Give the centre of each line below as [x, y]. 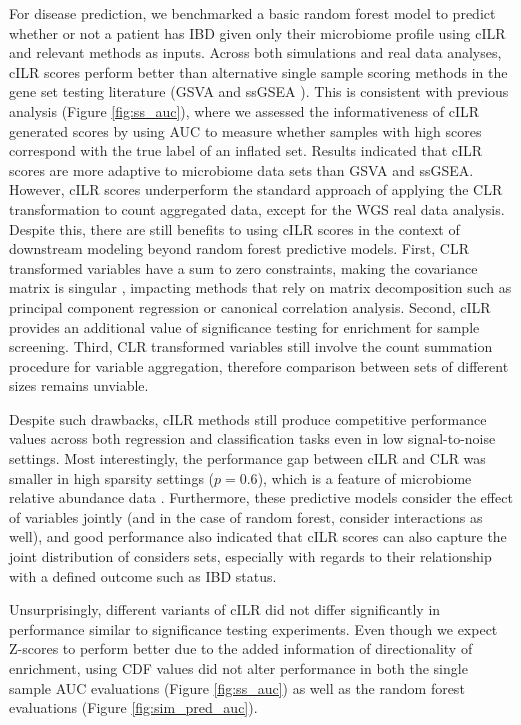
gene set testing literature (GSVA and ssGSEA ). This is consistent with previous [259, 91]
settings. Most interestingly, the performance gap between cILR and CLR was [247, 458]
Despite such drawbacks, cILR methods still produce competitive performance [248, 418]
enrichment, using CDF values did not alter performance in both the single [238, 668]
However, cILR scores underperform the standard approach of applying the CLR [256, 189]
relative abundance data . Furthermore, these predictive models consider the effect [261, 497]
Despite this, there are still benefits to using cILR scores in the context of [234, 228]
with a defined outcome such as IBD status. [143, 575]
